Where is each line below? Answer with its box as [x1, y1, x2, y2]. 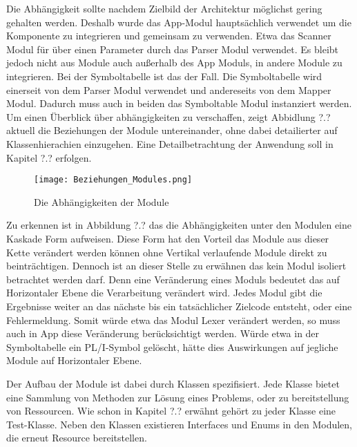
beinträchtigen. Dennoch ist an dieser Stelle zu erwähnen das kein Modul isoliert [6, 258, 347, 273]
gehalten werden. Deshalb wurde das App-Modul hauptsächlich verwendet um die [6, 15, 351, 29]
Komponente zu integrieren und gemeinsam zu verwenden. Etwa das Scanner [6, 28, 331, 43]
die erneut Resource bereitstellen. [6, 430, 147, 445]
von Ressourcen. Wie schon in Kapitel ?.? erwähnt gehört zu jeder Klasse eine [6, 403, 336, 418]
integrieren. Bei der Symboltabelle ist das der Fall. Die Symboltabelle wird [6, 68, 322, 83]
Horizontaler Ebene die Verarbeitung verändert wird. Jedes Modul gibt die [6, 285, 322, 300]
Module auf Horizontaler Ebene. [6, 353, 142, 368]
